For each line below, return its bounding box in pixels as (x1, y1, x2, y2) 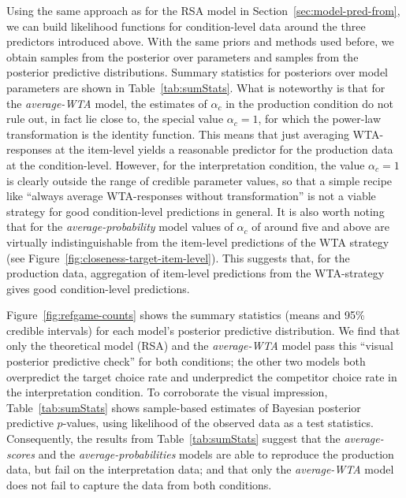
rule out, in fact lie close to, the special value (6, 110, 224, 127)
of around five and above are (251, 218, 389, 235)
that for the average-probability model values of (6, 218, 233, 235)
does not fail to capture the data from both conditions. (6, 476, 272, 492)
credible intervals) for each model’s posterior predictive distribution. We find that (6, 321, 400, 338)
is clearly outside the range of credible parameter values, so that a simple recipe (6, 172, 393, 188)
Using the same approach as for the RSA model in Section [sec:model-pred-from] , (6, 2, 400, 18)
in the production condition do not (225, 95, 393, 111)
